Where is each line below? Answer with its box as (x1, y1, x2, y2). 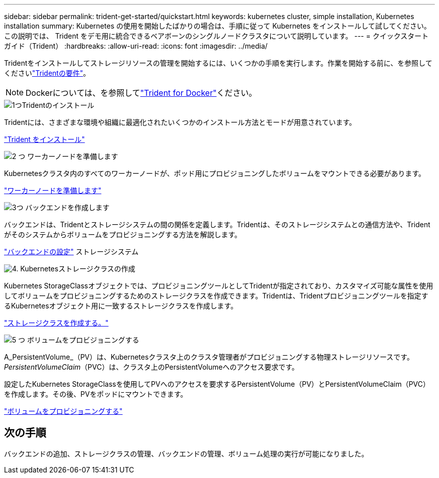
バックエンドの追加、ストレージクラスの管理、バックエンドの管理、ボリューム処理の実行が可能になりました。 (4, 449, 369, 458)
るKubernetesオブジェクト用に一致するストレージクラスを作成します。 (4, 301, 238, 310)
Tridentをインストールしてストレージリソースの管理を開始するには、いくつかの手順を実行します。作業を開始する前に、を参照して (4, 59, 432, 67)
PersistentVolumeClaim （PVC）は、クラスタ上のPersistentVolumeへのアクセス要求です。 (4, 363, 299, 371)
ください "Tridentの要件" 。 (4, 69, 90, 77)
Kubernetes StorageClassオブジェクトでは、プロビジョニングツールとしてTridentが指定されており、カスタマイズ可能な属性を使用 (4, 281, 433, 290)
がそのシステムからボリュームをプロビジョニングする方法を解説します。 (4, 230, 242, 239)
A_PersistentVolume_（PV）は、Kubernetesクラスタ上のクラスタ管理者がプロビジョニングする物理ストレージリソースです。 (4, 353, 414, 361)
